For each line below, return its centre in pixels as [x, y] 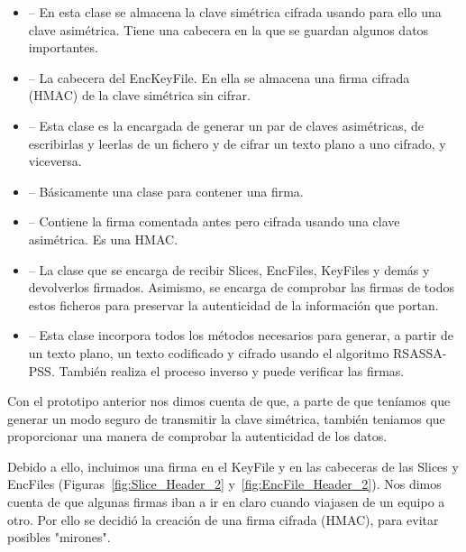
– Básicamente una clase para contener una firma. [166, 191]
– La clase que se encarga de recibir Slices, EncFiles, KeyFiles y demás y [229, 269]
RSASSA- [420, 352]
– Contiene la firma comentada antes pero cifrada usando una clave [214, 221]
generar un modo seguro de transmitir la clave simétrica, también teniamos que [226, 418]
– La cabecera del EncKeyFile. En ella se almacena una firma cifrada [219, 77]
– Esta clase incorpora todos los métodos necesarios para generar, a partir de [241, 335]
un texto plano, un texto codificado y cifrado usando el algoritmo [209, 352]
